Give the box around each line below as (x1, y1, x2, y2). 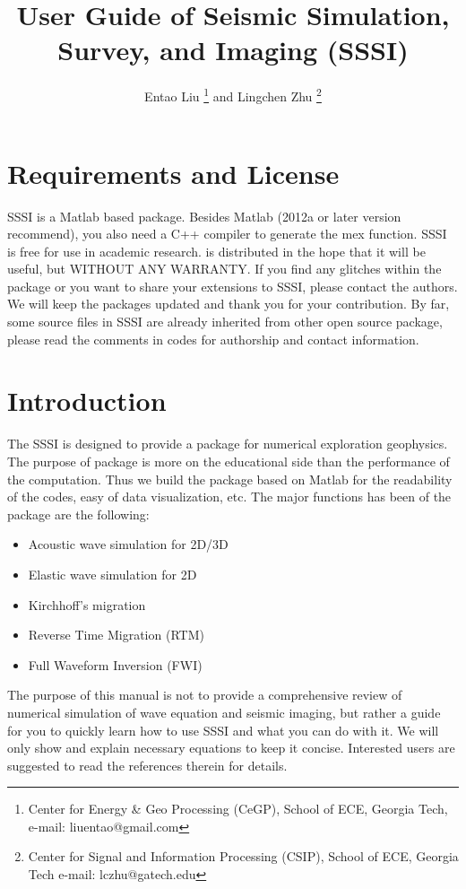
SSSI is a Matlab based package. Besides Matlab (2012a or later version (7, 206, 401, 225)
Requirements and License (7, 154, 340, 191)
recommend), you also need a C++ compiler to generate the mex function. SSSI (7, 224, 447, 243)
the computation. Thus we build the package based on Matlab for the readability (7, 469, 453, 488)
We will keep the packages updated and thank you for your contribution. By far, (7, 294, 450, 313)
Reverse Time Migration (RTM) (28, 625, 204, 644)
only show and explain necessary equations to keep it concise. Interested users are (7, 738, 455, 757)
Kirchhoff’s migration (28, 595, 146, 614)
